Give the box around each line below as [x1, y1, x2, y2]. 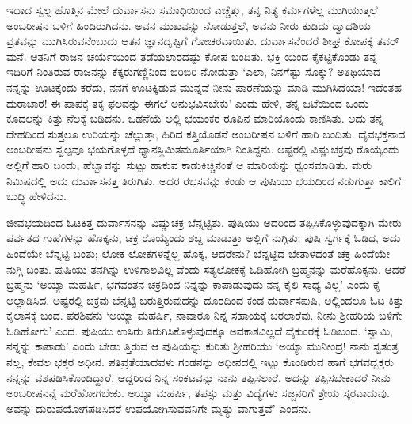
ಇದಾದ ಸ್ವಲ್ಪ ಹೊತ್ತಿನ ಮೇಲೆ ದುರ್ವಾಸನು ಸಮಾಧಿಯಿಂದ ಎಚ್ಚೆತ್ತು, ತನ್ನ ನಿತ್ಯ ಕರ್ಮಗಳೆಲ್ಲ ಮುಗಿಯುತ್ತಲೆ [6, 2, 378, 17]
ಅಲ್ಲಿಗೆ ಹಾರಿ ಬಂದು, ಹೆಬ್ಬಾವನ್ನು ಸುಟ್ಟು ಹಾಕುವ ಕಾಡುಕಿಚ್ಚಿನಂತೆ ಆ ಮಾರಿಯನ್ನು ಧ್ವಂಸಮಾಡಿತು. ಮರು [6, 156, 372, 172]
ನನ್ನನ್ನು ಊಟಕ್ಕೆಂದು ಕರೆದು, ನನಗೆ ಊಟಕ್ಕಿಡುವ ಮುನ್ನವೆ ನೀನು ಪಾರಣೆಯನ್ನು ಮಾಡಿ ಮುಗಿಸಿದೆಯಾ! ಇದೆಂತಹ [6, 78, 402, 95]
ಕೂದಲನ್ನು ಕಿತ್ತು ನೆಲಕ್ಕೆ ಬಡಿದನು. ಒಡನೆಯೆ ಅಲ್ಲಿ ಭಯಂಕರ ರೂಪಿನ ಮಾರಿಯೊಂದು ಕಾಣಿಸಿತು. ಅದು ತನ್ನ [6, 110, 383, 127]
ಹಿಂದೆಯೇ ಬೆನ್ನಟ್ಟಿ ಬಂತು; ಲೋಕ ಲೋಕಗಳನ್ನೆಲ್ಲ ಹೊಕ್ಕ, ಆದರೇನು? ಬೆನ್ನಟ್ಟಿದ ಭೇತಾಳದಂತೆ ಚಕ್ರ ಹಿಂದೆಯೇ [6, 244, 391, 261]
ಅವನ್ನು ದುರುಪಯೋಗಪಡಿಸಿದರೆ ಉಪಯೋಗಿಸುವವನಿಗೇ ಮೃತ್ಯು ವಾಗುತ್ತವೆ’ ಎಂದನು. [6, 399, 311, 416]
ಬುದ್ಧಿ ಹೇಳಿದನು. [6, 187, 67, 204]
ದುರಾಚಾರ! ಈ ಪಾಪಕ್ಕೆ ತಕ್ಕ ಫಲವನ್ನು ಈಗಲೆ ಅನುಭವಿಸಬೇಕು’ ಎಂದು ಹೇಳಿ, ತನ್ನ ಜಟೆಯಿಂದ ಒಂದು [6, 94, 369, 111]
